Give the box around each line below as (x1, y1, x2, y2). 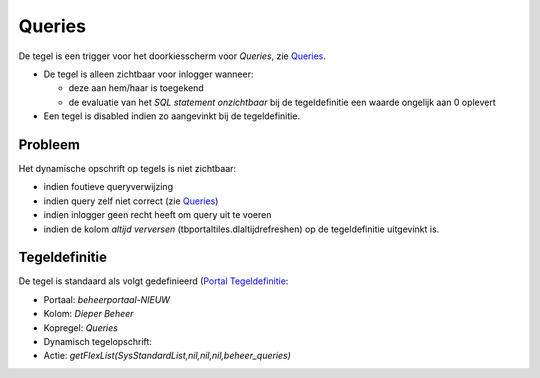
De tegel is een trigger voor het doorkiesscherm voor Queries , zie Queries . (18, 50, 327, 62)
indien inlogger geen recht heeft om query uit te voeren (43, 209, 272, 221)
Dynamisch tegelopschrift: (43, 336, 152, 348)
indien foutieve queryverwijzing (43, 181, 174, 193)
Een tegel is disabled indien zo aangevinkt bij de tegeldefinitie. (43, 110, 300, 122)
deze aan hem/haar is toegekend (68, 82, 204, 94)
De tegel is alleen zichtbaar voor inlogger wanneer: (43, 68, 254, 80)
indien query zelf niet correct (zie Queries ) (43, 195, 219, 207)
